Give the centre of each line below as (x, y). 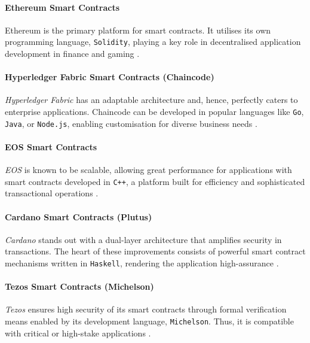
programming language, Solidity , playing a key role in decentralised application (153, 42)
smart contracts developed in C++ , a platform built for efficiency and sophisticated (155, 181)
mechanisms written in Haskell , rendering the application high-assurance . (142, 262)
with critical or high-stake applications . (78, 333)
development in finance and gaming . (72, 54)
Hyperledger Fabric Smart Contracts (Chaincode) (110, 77)
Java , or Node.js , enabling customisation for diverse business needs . (131, 123)
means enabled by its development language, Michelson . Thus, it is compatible (149, 321)
